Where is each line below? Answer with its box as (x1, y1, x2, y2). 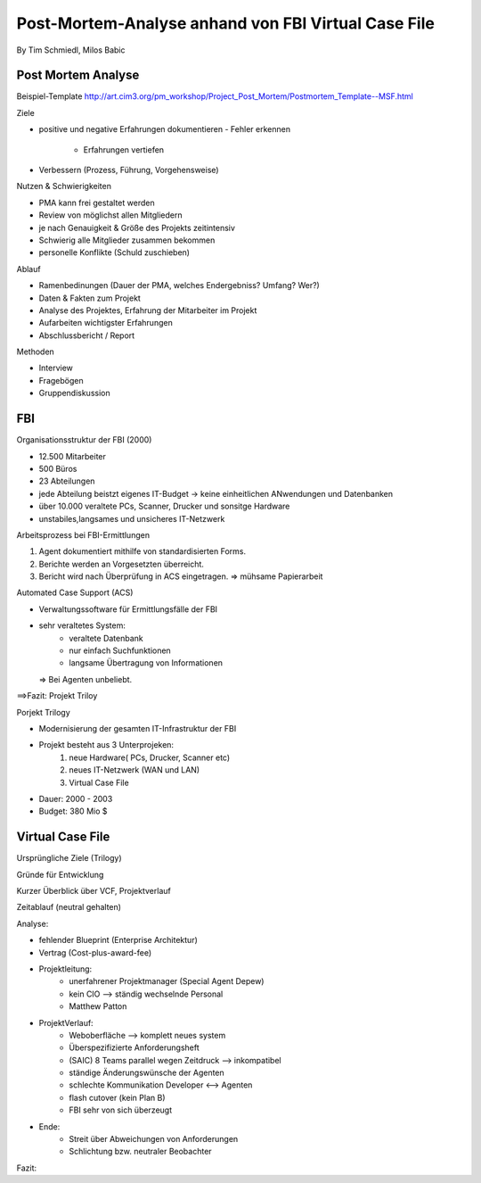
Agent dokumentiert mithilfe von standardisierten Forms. (38, 546, 247, 557)
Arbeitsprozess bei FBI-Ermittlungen (16, 529, 151, 540)
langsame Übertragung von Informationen (69, 658, 223, 668)
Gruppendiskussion (38, 388, 110, 399)
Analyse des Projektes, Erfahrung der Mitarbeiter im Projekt (38, 304, 257, 316)
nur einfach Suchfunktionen (69, 645, 171, 656)
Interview (38, 362, 73, 374)
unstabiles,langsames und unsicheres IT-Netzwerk (38, 513, 225, 524)
